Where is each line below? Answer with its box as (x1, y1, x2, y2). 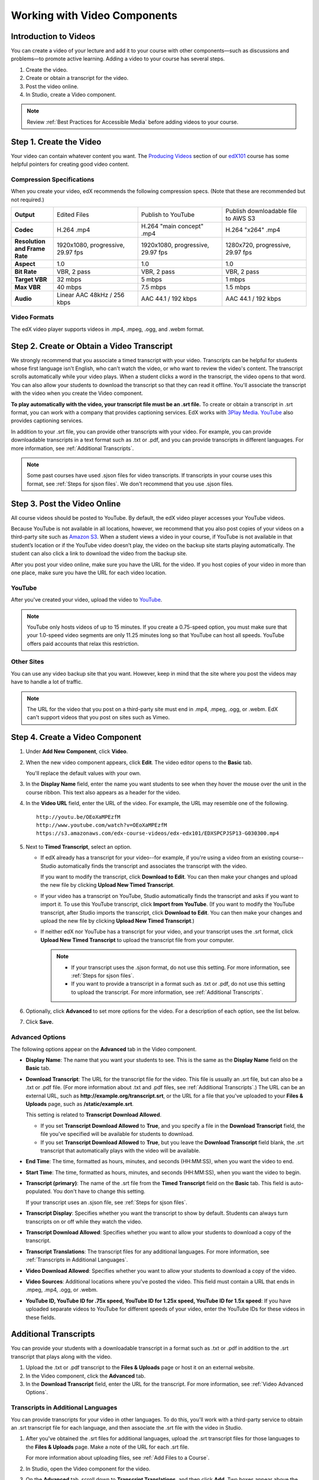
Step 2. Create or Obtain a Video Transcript (11, 341, 173, 351)
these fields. (25, 1314, 56, 1321)
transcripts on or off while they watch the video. (25, 1218, 143, 1225)
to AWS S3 (225, 214, 255, 223)
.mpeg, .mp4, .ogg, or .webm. (25, 1286, 98, 1294)
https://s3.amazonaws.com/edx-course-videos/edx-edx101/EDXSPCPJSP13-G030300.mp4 (36, 830, 279, 837)
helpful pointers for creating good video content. (11, 160, 129, 168)
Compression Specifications (11, 175, 95, 184)
